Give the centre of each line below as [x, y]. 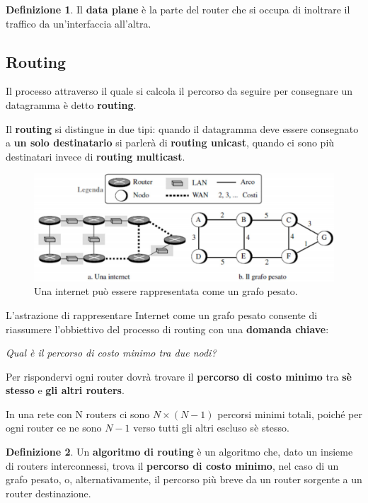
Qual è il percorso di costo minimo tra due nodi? [111, 353]
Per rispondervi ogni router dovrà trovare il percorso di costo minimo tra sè [179, 376]
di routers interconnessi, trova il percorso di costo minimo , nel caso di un [172, 465]
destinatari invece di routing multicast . [96, 156]
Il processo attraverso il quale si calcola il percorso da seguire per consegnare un [179, 91]
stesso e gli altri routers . [65, 390]
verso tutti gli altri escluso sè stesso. [211, 428]
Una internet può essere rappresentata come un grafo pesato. [166, 291]
